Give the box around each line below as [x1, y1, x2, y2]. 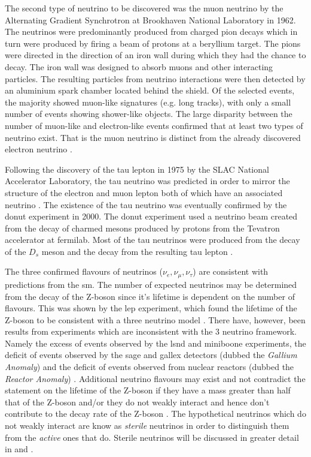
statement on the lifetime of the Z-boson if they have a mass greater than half [5, 384, 291, 396]
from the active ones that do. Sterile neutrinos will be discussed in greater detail [5, 431, 299, 443]
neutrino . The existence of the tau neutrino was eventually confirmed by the [5, 198, 287, 211]
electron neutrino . [5, 143, 72, 155]
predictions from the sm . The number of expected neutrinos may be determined [5, 278, 297, 290]
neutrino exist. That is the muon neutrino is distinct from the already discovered [5, 131, 301, 143]
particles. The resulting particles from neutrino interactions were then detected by [5, 72, 306, 85]
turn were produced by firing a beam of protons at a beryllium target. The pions [5, 37, 301, 49]
